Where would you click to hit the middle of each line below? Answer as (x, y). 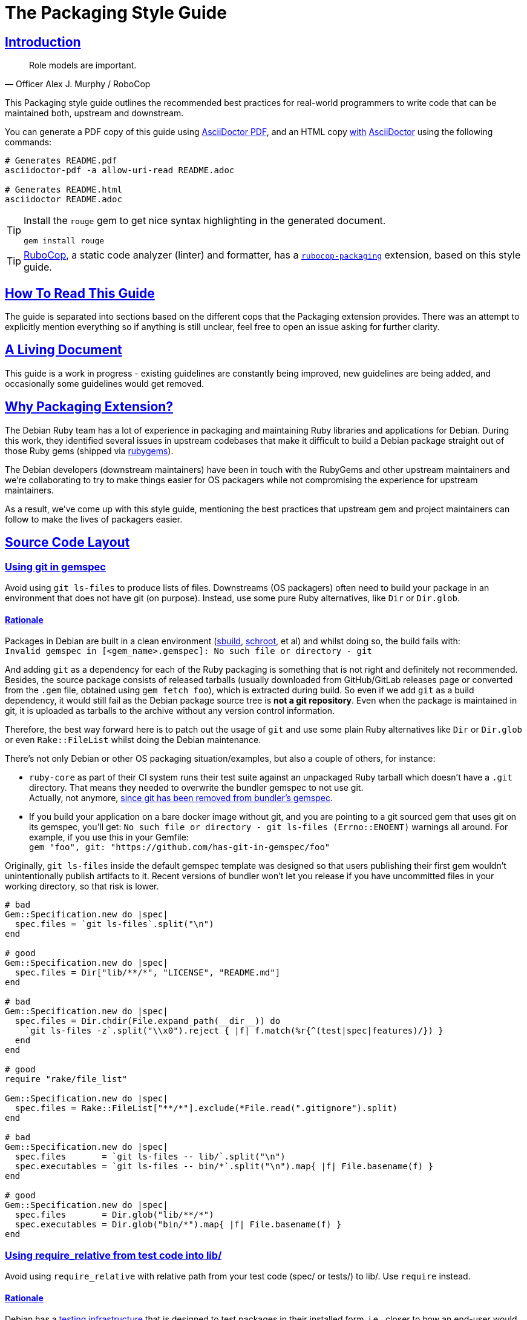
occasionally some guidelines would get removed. (105, 383)
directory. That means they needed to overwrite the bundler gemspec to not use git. (196, 788)
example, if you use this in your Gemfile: (109, 837)
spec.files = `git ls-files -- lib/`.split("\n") (150, 1157)
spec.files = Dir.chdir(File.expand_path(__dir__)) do (148, 1021)
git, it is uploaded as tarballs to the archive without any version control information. (170, 711)
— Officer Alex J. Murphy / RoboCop (78, 84)
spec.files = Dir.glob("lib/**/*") (114, 1215)
